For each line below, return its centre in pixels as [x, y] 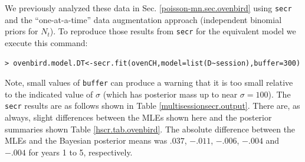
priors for [22, 31]
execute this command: [46, 42]
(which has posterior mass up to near [170, 94]
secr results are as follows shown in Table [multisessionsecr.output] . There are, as [152, 106]
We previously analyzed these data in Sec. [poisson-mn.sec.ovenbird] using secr [148, 8]
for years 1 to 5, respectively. [81, 152]
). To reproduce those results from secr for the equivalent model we [173, 31]
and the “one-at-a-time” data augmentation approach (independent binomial [143, 19]
